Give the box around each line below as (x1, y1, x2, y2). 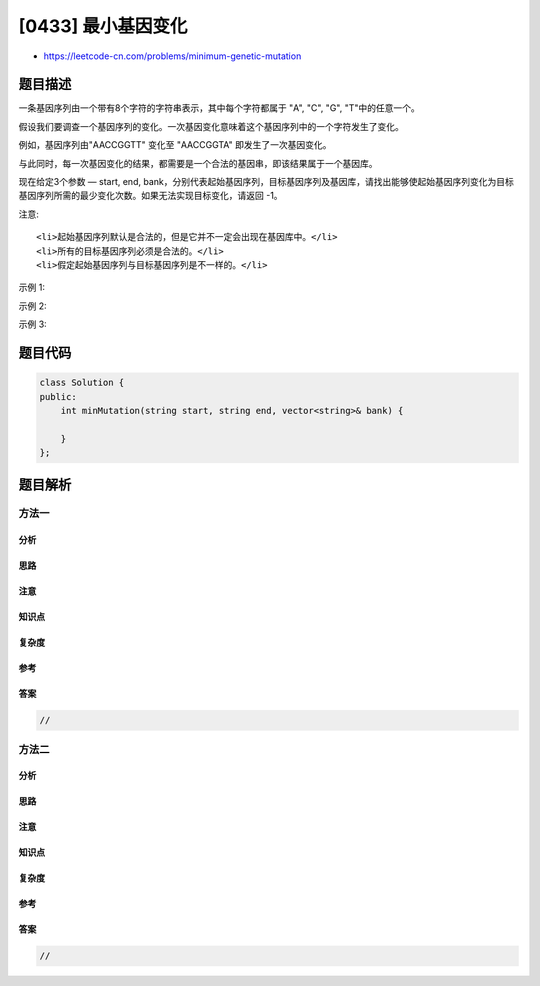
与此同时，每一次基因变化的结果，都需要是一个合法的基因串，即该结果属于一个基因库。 (18, 157, 378, 169)
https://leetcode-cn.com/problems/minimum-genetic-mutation (43, 50, 302, 62)
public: (39, 391, 77, 402)
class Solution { (39, 377, 125, 389)
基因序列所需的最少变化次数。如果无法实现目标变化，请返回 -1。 (18, 190, 284, 202)
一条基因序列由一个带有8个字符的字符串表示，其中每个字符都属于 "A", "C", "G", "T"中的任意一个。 (18, 102, 420, 114)
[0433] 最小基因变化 (18, 15, 188, 37)
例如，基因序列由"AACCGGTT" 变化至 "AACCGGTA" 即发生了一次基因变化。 (18, 139, 332, 151)
